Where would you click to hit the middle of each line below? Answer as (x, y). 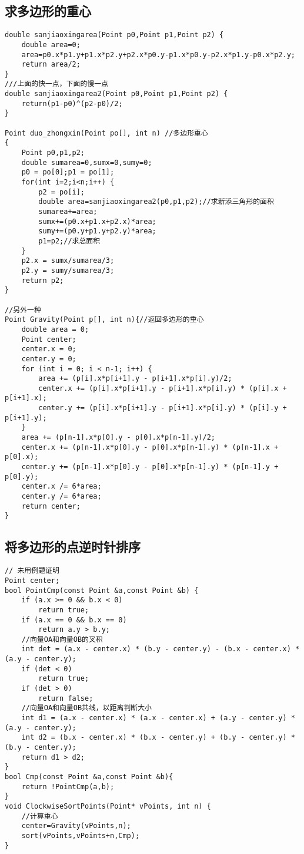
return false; (66, 698)
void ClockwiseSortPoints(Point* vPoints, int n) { (108, 806)
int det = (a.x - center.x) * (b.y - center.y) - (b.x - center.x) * (161, 649)
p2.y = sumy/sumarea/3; (68, 270)
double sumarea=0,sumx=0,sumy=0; (87, 162)
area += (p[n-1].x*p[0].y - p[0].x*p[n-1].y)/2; (118, 438)
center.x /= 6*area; (61, 487)
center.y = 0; (49, 359)
